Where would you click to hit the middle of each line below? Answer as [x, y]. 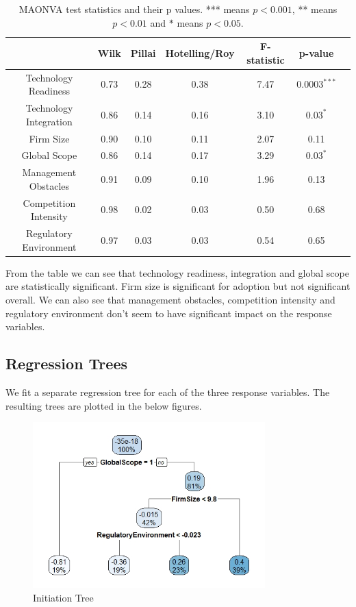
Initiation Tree [63, 597]
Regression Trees [66, 363]
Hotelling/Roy [200, 52]
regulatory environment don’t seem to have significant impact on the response [169, 313]
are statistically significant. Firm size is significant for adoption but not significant [178, 286]
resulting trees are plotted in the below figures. [104, 405]
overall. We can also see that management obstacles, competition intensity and [170, 299]
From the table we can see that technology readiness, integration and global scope [177, 272]
